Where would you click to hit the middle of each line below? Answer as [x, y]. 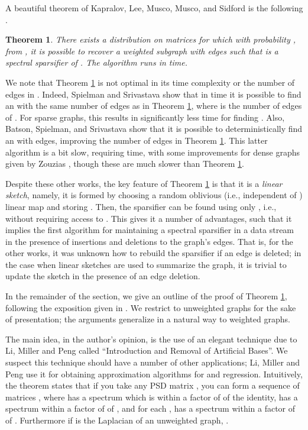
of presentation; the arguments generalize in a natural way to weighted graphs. [148, 319]
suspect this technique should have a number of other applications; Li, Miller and [153, 362]
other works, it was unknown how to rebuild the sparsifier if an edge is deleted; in [153, 253]
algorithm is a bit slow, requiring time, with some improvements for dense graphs [153, 152]
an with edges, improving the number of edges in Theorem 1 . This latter [137, 140]
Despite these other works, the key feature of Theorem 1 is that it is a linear [144, 183]
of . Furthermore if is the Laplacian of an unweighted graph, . [117, 420]
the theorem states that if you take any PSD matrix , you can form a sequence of [153, 385]
